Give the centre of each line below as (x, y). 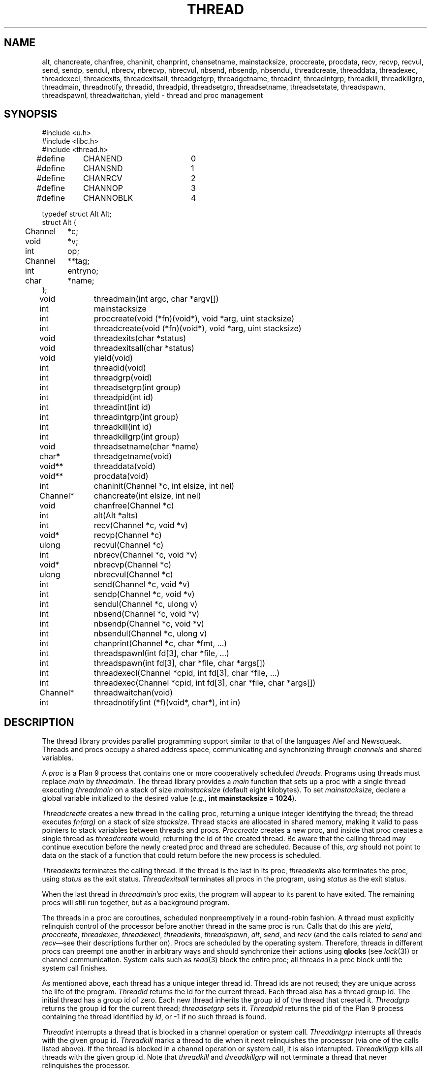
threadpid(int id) (123, 397)
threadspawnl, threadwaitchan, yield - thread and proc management (153, 95)
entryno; (83, 271)
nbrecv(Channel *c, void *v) (145, 555)
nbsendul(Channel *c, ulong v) (150, 634)
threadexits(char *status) (140, 338)
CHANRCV (103, 178)
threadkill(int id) (123, 427)
